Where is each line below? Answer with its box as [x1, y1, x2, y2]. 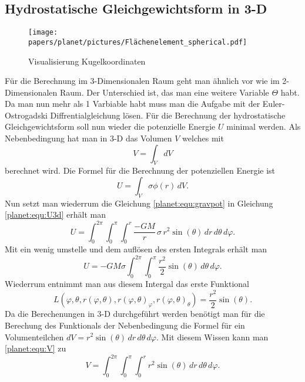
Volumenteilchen [5, 330, 64, 343]
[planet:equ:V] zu [5, 342, 66, 354]
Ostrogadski [5, 109, 48, 121]
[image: [28, 28, 58, 37]
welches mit [182, 132, 224, 144]
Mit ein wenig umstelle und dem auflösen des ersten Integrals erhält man [5, 243, 267, 255]
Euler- [262, 97, 285, 110]
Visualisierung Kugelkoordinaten [28, 55, 146, 67]
